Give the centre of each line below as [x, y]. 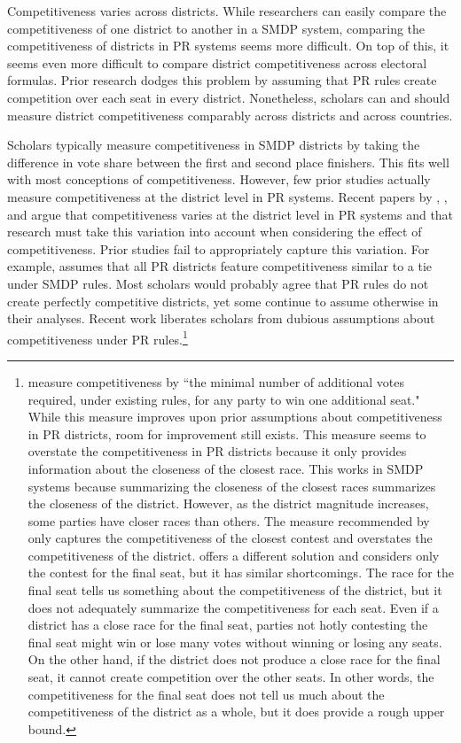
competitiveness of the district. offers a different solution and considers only [234, 555]
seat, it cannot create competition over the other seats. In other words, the [231, 677]
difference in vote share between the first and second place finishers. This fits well [228, 162]
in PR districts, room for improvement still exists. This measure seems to [227, 433]
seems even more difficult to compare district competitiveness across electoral [217, 62]
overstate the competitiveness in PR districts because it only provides [217, 451]
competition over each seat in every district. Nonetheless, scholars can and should [229, 97]
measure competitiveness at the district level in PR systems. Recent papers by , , [227, 196]
